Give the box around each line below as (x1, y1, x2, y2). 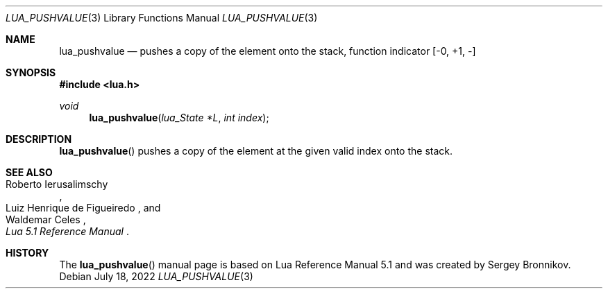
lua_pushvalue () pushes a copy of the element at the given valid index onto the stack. (59, 145, 453, 157)
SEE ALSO (6, 166, 53, 178)
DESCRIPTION (6, 133, 72, 145)
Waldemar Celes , (6, 214, 86, 225)
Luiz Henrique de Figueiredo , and (6, 202, 161, 214)
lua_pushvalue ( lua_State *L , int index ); (89, 112, 269, 123)
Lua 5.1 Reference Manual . (6, 225, 129, 237)
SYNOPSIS (6, 67, 56, 78)
